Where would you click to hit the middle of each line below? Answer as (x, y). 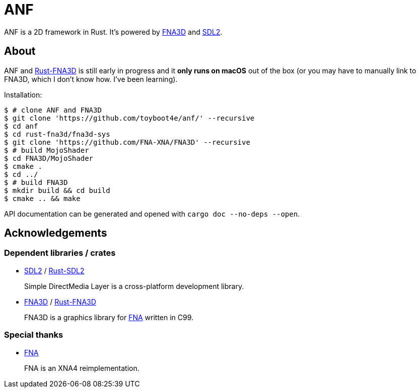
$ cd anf (21, 126)
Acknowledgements (56, 233)
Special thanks (34, 335)
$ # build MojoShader (47, 150)
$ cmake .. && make (42, 198)
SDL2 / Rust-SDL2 (54, 270)
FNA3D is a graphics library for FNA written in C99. (109, 317)
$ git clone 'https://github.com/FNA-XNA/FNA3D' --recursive (127, 142)
